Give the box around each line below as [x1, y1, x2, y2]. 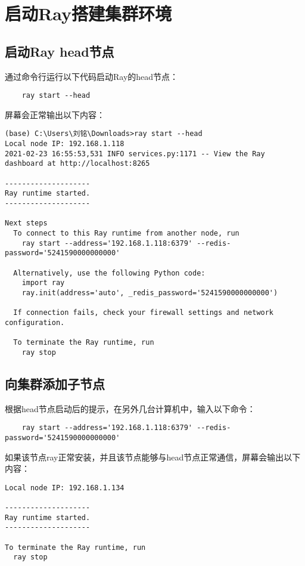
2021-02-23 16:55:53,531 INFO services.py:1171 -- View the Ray [5, 149, 265, 158]
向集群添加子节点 [5, 374, 105, 392]
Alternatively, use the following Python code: [13, 268, 206, 277]
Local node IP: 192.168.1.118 [5, 140, 125, 149]
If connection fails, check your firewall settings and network [13, 308, 274, 317]
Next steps [5, 219, 48, 228]
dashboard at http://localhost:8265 [5, 159, 150, 168]
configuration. [5, 318, 65, 327]
